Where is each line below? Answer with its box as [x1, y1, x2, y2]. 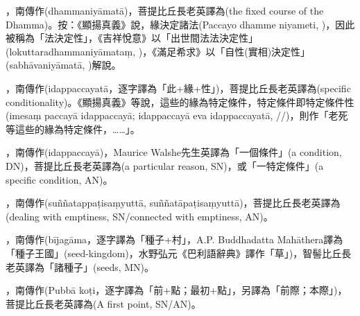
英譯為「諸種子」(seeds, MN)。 [15, 259, 155, 274]
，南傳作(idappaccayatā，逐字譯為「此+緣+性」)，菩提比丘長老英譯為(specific [6, 80, 351, 95]
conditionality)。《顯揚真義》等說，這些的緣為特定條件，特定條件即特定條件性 [6, 94, 354, 109]
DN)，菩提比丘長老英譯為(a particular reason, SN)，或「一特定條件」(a [6, 158, 324, 173]
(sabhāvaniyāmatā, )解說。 [6, 58, 121, 72]
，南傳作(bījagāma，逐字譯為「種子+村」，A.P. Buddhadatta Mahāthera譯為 [6, 232, 343, 247]
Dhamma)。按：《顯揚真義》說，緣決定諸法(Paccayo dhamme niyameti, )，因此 [6, 17, 355, 31]
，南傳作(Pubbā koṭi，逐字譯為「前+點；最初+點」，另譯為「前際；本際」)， [6, 283, 348, 297]
